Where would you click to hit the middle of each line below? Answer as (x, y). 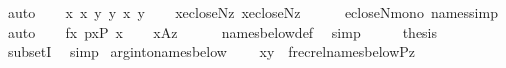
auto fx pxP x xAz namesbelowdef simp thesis (222, 31)
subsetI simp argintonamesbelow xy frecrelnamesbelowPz (211, 51)
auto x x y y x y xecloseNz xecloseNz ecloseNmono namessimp (252, 12)
